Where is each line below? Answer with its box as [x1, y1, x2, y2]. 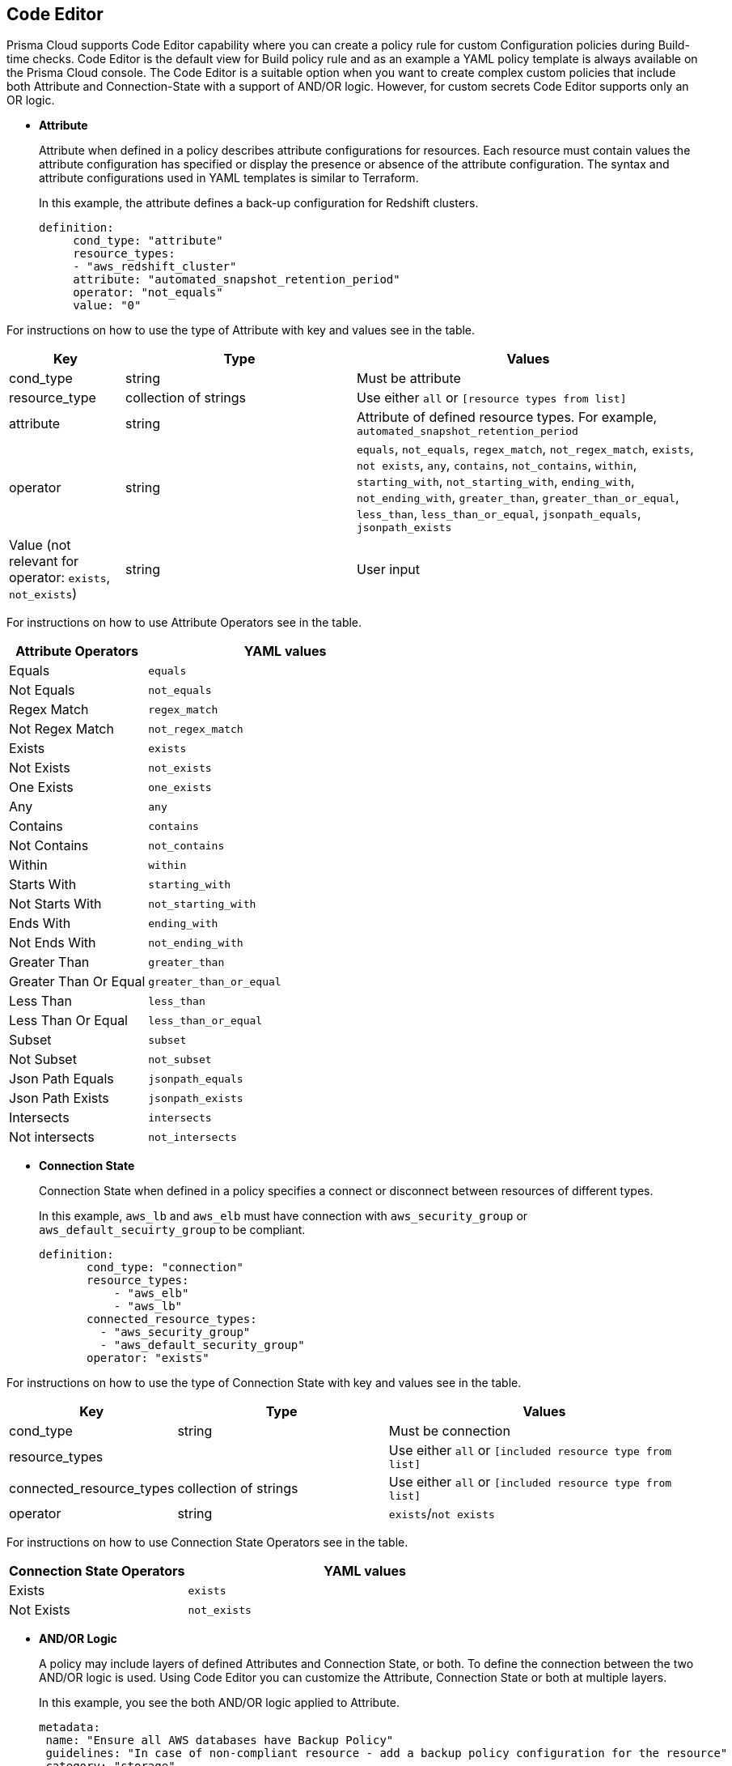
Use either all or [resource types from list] [356, 389, 627, 406]
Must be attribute [356, 370, 461, 387]
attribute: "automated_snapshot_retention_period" [73, 273, 400, 287]
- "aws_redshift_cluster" [73, 260, 237, 274]
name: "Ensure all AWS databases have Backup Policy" [45, 1734, 394, 1747]
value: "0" [73, 299, 142, 313]
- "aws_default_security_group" [99, 1338, 305, 1352]
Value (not [9, 537, 71, 554]
